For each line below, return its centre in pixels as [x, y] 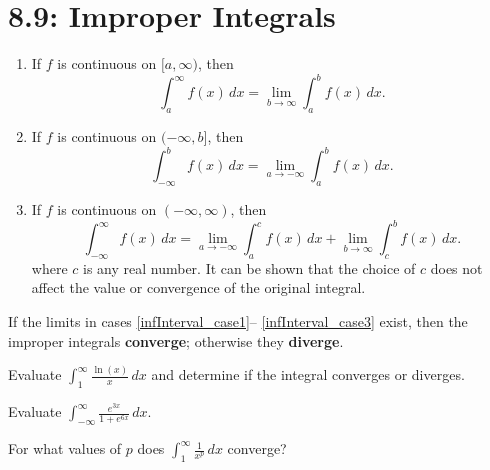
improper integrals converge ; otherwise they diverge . [176, 340]
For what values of [65, 448]
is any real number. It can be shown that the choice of [249, 267]
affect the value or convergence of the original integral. [198, 287]
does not [456, 267]
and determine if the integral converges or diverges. [308, 374]
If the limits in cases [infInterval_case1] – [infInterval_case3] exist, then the [238, 320]
